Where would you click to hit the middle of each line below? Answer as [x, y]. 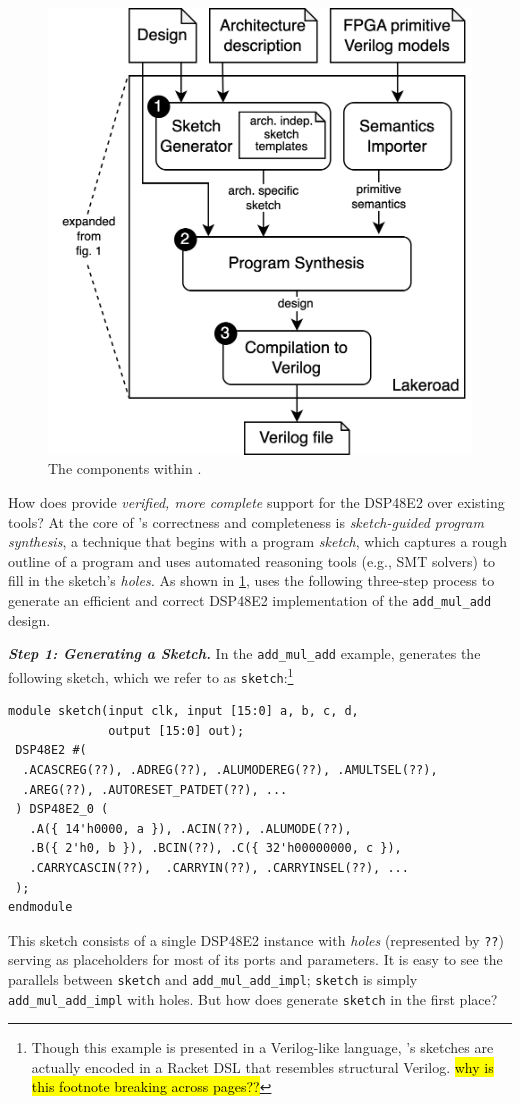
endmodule [40, 907]
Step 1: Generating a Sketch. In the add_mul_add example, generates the [244, 653]
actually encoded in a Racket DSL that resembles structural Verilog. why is [262, 1066]
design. [29, 619]
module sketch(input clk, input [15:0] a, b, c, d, [183, 711]
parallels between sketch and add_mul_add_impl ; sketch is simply [213, 978]
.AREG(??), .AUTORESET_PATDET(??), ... [155, 789]
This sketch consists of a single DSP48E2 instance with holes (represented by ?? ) [256, 939]
